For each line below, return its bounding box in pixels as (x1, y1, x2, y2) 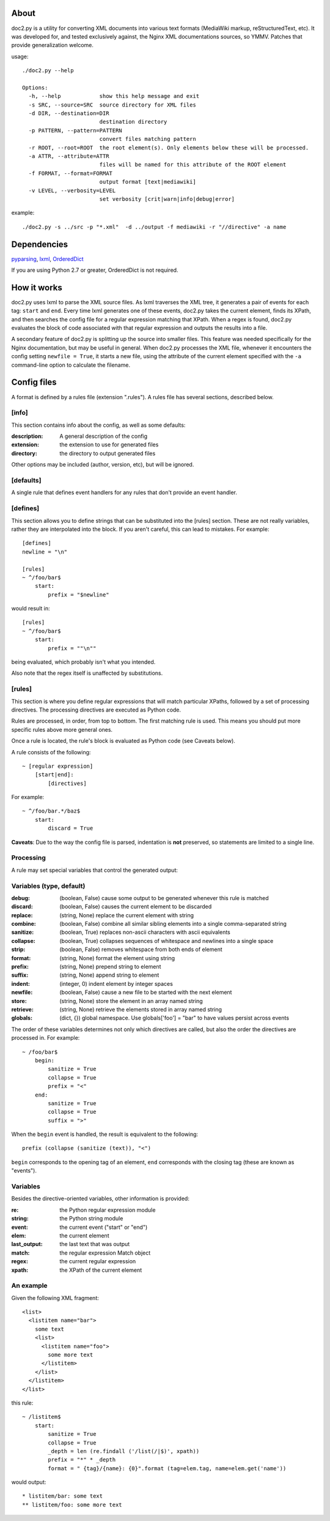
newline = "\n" (22, 548, 68, 555)
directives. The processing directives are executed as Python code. (11, 706, 182, 713)
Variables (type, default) (11, 882, 86, 890)
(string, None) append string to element (59, 971, 159, 979)
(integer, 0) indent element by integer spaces (59, 980, 174, 987)
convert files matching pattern (99, 135, 197, 143)
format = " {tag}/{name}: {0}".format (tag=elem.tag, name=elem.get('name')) (48, 1465, 287, 1472)
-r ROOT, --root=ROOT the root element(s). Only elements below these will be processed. (28, 144, 309, 151)
